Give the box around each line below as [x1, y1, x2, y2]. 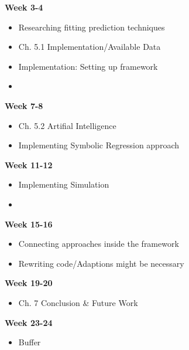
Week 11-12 [5, 158, 53, 171]
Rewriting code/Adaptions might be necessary [18, 257, 184, 269]
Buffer [18, 336, 41, 348]
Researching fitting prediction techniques [18, 21, 165, 33]
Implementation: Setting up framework [18, 60, 158, 72]
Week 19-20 [5, 277, 53, 289]
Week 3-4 [5, 1, 43, 13]
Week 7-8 [5, 99, 43, 111]
